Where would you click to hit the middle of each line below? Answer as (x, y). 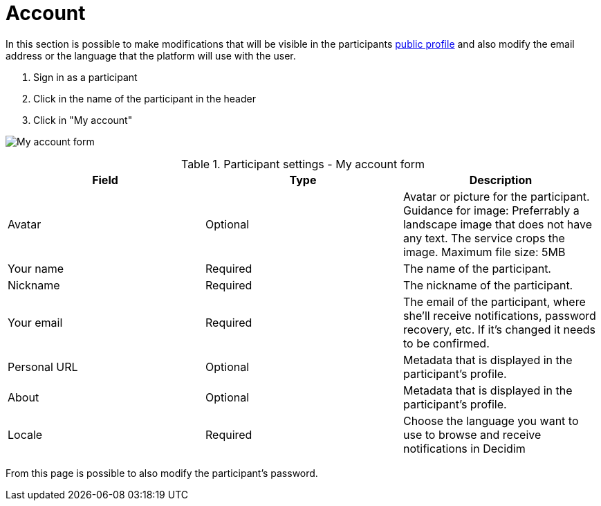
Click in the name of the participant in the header (145, 98)
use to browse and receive (472, 434)
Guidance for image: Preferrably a (491, 210)
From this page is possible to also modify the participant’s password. (162, 473)
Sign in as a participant (85, 77)
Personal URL (43, 367)
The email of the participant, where (494, 301)
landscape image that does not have (498, 224)
